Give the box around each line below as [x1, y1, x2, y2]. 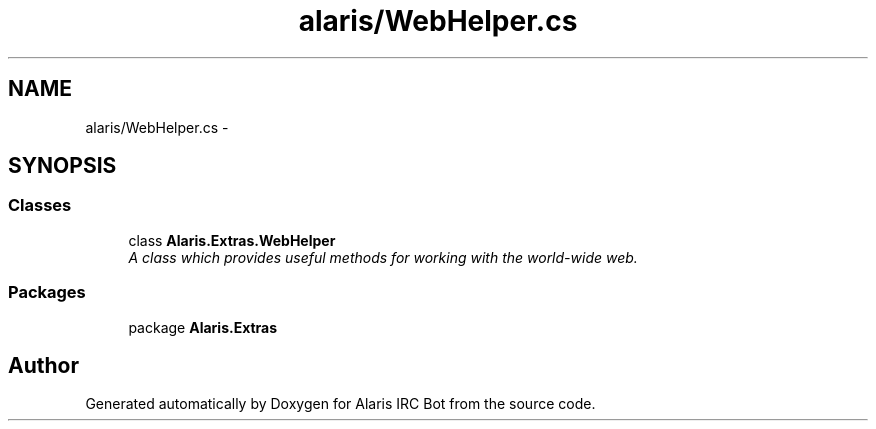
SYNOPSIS [8, 153, 117, 179]
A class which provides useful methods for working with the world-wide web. [128, 248, 638, 266]
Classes [8, 195, 72, 216]
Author [8, 352, 79, 378]
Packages [8, 282, 86, 303]
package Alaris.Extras [128, 318, 278, 336]
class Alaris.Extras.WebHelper [128, 231, 336, 249]
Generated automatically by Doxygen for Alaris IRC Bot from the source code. [85, 395, 596, 413]
